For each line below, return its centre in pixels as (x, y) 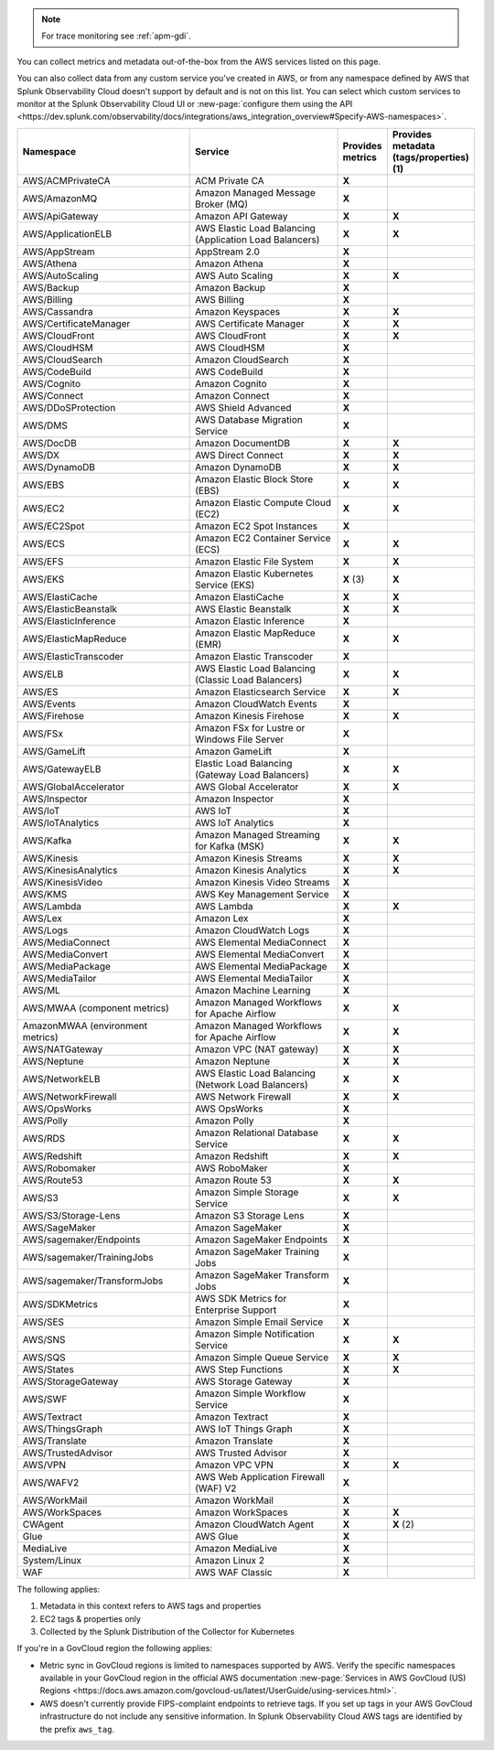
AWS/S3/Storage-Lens (71, 1215)
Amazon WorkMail (235, 1500)
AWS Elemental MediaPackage (261, 966)
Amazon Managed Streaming (258, 834)
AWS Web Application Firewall (260, 1476)
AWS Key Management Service (262, 894)
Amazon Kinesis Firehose (250, 715)
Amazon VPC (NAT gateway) (257, 1049)
